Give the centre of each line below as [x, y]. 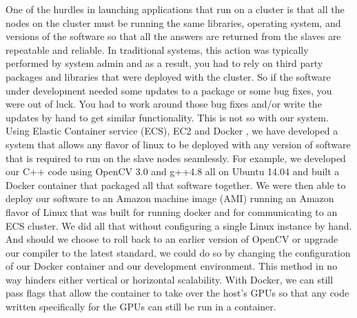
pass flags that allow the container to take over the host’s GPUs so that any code [177, 293]
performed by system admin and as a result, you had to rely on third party [164, 63]
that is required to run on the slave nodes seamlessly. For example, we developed [176, 158]
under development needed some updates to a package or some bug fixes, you [169, 90]
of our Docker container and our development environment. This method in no [172, 266]
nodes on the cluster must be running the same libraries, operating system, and [173, 22]
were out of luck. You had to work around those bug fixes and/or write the [164, 104]
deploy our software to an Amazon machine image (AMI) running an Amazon [170, 198]
